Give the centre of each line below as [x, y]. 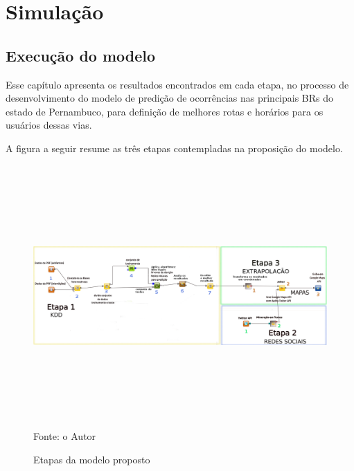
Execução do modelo [81, 55]
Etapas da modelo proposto [92, 459]
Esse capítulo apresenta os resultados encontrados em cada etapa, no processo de [177, 84]
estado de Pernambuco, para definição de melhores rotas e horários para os [165, 111]
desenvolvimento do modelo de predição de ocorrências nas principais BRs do [170, 98]
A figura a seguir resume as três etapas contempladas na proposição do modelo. [174, 148]
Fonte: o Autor [65, 436]
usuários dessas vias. [49, 125]
